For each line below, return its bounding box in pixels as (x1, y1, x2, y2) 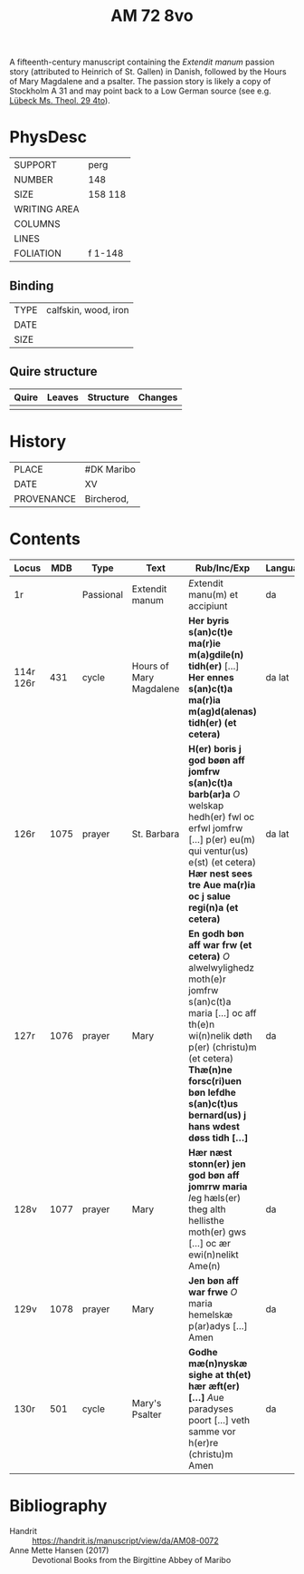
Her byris (188, 614, 230, 627)
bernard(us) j (188, 1109, 247, 1121)
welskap (188, 799, 224, 812)
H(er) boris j (188, 742, 242, 755)
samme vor (188, 1425, 236, 1438)
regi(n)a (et (188, 901, 239, 914)
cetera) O (188, 950, 231, 963)
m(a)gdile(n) (188, 648, 244, 660)
